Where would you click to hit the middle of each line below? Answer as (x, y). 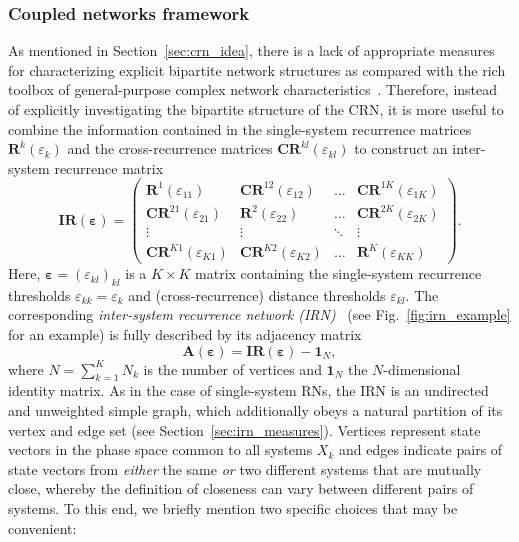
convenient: (42, 527)
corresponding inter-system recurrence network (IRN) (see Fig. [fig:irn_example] (259, 314)
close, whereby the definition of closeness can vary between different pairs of (241, 488)
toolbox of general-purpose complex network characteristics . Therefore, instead (253, 89)
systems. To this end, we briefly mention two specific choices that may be (233, 508)
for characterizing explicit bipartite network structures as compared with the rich (257, 69)
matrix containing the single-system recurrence (338, 273)
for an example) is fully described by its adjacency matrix (185, 334)
